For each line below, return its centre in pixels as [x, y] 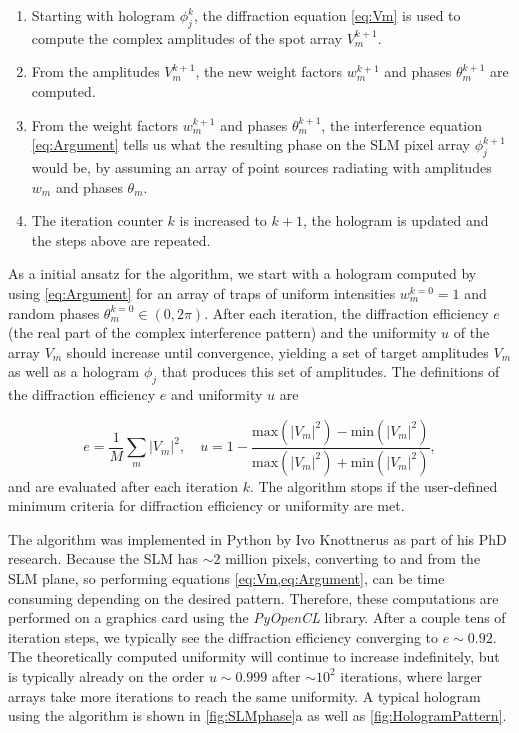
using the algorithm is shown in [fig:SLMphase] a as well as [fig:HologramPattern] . [257, 715]
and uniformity [216, 394]
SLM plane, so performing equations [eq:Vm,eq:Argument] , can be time [226, 577]
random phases [54, 312]
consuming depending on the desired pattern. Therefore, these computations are [253, 597]
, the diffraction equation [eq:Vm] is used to [327, 15]
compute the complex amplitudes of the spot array [186, 37]
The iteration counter [97, 220]
